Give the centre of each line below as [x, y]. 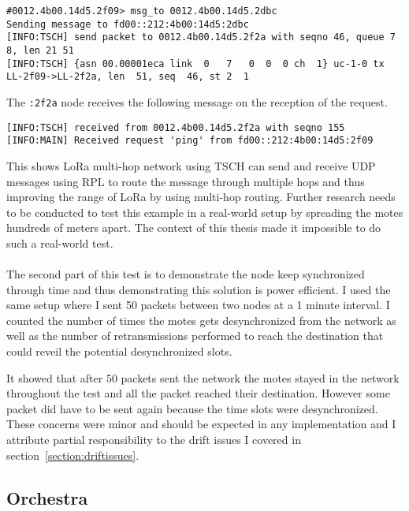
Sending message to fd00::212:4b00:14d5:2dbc [128, 24]
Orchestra [47, 497]
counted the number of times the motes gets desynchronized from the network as [201, 320]
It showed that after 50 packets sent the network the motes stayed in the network [203, 377]
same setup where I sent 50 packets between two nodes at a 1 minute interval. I [198, 305]
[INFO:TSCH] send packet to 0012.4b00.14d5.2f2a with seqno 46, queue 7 [201, 37]
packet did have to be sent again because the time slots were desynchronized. [192, 408]
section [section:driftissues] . [73, 455]
